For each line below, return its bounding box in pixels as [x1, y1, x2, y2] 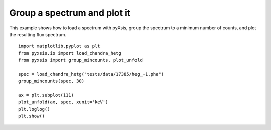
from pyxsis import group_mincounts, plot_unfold [18, 57, 143, 63]
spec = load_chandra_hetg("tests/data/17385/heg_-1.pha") [18, 71, 164, 77]
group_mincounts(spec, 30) [18, 78, 85, 84]
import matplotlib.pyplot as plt [18, 43, 100, 49]
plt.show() [18, 113, 45, 119]
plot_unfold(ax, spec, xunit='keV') [18, 99, 108, 105]
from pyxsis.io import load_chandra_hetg [18, 50, 121, 56]
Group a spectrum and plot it [9, 7, 131, 18]
